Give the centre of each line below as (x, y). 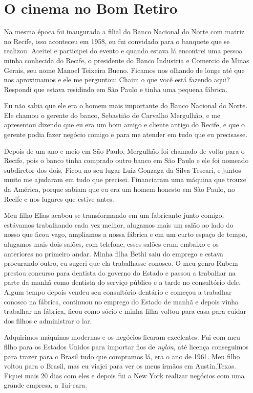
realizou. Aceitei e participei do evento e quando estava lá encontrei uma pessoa (123, 51)
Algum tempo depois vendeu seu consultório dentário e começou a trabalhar (118, 291)
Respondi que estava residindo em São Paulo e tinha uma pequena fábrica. (116, 89)
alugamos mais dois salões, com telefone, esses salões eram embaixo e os (111, 244)
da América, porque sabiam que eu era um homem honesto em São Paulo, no (119, 189)
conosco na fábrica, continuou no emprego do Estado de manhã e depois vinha (121, 301)
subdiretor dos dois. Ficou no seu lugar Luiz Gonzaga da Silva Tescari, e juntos (123, 170)
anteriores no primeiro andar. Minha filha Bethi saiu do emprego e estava (114, 253)
